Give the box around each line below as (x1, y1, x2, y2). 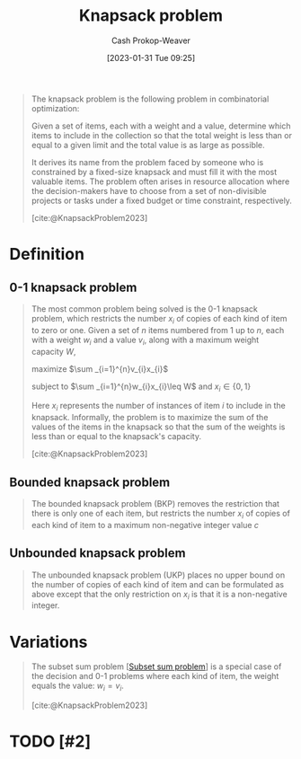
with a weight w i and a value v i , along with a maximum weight (31, 334, 260, 347)
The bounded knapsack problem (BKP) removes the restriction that (31, 498, 280, 508)
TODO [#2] (9, 731, 92, 752)
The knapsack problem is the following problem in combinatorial (31, 93, 270, 104)
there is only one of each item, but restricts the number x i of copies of (31, 507, 290, 521)
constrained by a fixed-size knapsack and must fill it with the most (31, 166, 278, 177)
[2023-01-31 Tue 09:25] (106, 52, 196, 63)
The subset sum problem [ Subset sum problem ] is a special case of (31, 661, 282, 672)
